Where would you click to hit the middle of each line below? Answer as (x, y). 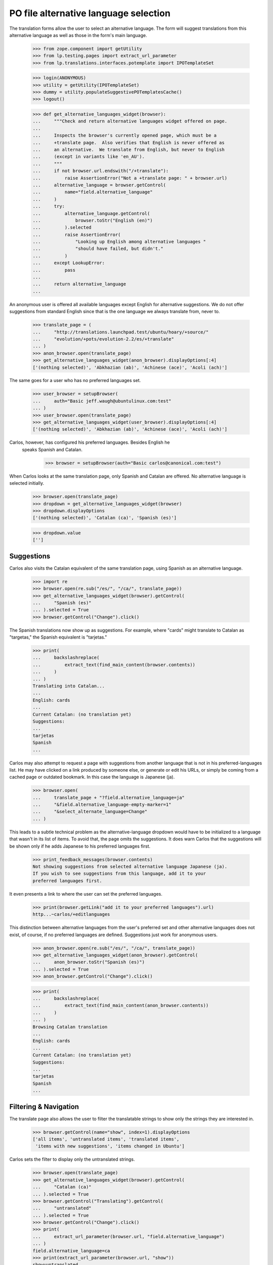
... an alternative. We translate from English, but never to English (129, 150)
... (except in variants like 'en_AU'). (89, 157)
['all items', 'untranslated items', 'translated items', (106, 1139)
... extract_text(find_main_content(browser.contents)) (114, 665)
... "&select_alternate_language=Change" (90, 812)
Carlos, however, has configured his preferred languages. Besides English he (90, 442)
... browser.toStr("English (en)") (93, 220)
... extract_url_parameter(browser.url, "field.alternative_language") (129, 1236)
